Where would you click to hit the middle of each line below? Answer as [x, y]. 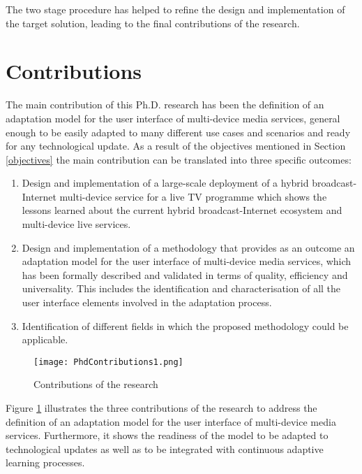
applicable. [45, 339]
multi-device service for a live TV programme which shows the [193, 196]
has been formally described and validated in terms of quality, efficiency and [185, 274]
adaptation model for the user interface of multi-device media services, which [187, 261]
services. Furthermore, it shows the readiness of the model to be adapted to [167, 435]
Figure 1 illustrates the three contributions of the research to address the [161, 408]
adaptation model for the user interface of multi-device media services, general [173, 118]
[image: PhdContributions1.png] [108, 362]
